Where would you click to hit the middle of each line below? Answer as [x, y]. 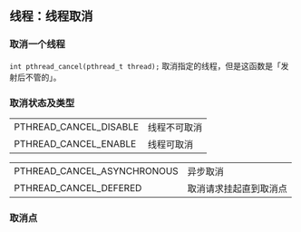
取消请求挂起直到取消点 [237, 188]
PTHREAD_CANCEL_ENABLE [75, 143]
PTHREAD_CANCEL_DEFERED [78, 188]
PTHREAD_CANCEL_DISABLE [76, 127]
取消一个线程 [38, 44]
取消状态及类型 [42, 102]
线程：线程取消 [51, 16]
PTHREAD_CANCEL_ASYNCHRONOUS [96, 170]
